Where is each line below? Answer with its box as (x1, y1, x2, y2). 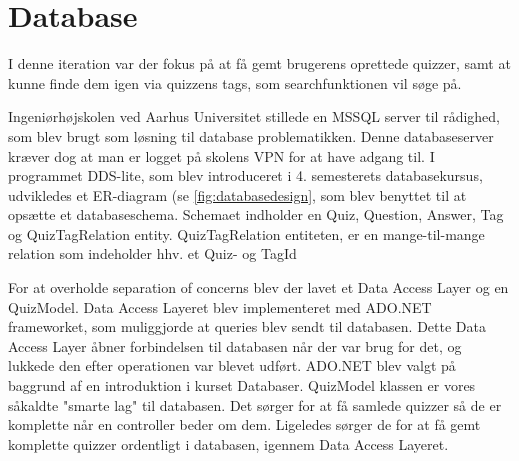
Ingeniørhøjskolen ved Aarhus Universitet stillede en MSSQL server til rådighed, (8, 106, 501, 127)
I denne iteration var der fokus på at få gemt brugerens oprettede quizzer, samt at (8, 53, 511, 74)
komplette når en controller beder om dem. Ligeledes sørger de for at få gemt (8, 414, 481, 435)
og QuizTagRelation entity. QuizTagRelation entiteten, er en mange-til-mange (8, 223, 485, 244)
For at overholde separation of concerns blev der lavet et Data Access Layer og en (8, 277, 509, 298)
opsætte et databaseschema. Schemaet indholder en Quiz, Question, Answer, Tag (8, 204, 504, 225)
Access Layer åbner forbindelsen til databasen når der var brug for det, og (8, 335, 462, 356)
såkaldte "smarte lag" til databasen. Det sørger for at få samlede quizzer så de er (8, 394, 502, 415)
